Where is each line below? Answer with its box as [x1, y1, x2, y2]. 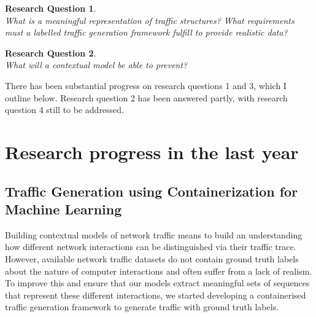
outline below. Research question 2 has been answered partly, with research [5, 91, 288, 104]
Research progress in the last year [5, 139, 299, 164]
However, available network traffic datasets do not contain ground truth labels [5, 252, 299, 265]
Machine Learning [5, 199, 122, 218]
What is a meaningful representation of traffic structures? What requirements [5, 14, 295, 26]
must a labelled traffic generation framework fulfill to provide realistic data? [5, 26, 288, 39]
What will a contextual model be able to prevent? [5, 58, 188, 71]
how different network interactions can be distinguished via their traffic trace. [5, 240, 296, 253]
